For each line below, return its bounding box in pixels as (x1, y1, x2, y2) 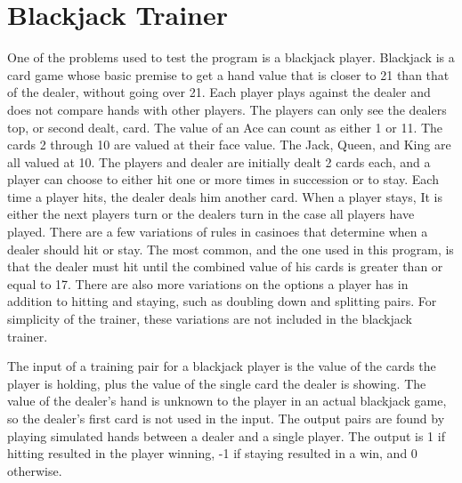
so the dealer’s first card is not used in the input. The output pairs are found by (7, 409, 445, 427)
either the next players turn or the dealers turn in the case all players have (7, 205, 415, 223)
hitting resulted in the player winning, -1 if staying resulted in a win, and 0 (7, 444, 417, 463)
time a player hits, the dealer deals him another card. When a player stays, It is (7, 187, 442, 205)
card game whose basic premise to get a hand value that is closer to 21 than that (7, 65, 450, 84)
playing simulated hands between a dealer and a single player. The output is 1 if (7, 426, 445, 445)
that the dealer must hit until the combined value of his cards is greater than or (7, 257, 443, 276)
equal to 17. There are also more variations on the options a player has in (7, 274, 409, 293)
